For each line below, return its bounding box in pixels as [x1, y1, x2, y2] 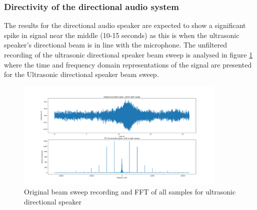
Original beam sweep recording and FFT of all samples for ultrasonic [24, 186, 236, 197]
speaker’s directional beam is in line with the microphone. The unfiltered [4, 39, 227, 50]
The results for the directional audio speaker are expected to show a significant [4, 20, 246, 30]
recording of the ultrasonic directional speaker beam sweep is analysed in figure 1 [4, 49, 253, 59]
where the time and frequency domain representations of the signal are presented [4, 59, 252, 69]
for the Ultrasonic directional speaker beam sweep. [4, 69, 159, 79]
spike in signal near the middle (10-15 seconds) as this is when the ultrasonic [4, 29, 239, 40]
